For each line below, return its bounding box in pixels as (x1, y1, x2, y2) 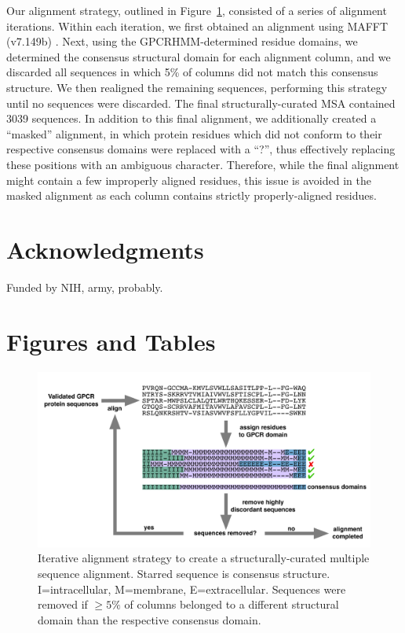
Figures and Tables (6, 325, 216, 357)
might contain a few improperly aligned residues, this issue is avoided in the (6, 171, 371, 188)
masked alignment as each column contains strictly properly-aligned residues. (6, 187, 377, 204)
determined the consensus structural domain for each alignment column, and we (6, 48, 391, 64)
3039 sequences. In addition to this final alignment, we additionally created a (6, 110, 377, 127)
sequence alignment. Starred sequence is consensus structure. (38, 565, 330, 581)
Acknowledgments (6, 233, 204, 265)
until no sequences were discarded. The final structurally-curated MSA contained (6, 94, 396, 111)
